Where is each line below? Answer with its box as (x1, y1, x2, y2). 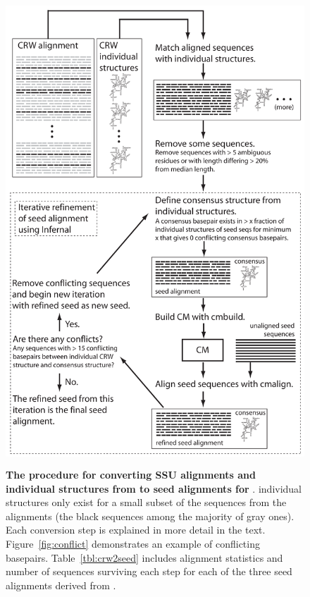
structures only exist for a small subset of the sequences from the (6, 495, 287, 510)
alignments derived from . (6, 577, 116, 592)
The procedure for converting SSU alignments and (6, 467, 256, 481)
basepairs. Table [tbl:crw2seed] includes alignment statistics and (6, 550, 283, 565)
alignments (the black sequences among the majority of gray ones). (6, 508, 294, 523)
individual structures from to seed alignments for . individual (6, 481, 302, 496)
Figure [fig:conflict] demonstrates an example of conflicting (6, 536, 260, 550)
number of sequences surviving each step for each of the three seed (6, 564, 292, 579)
